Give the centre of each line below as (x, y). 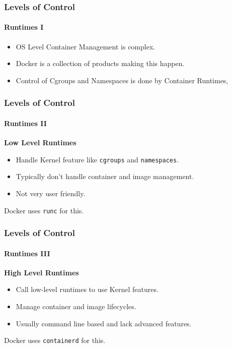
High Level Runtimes (42, 272)
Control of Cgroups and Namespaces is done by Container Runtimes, (122, 80)
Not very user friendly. (51, 193)
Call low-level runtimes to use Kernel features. (87, 289)
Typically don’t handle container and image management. (105, 176)
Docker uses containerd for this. (55, 340)
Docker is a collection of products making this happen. (100, 63)
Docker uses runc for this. (44, 210)
